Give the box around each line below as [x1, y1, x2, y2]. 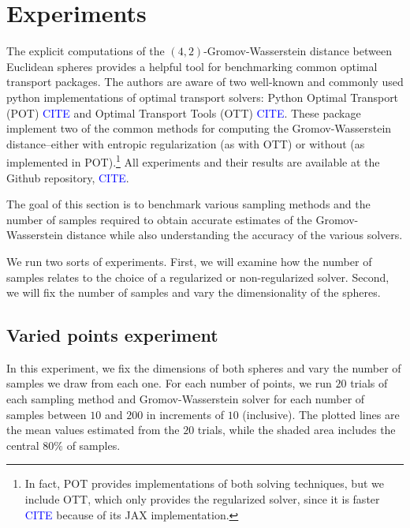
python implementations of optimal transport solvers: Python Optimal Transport [6, 88, 399, 105]
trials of [350, 375, 388, 391]
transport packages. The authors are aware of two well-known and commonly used [6, 73, 404, 90]
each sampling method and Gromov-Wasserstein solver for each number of [6, 391, 365, 407]
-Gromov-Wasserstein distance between [203, 43, 392, 59]
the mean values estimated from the [6, 421, 180, 438]
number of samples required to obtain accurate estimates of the [6, 211, 312, 227]
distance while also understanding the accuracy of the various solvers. [66, 227, 403, 243]
